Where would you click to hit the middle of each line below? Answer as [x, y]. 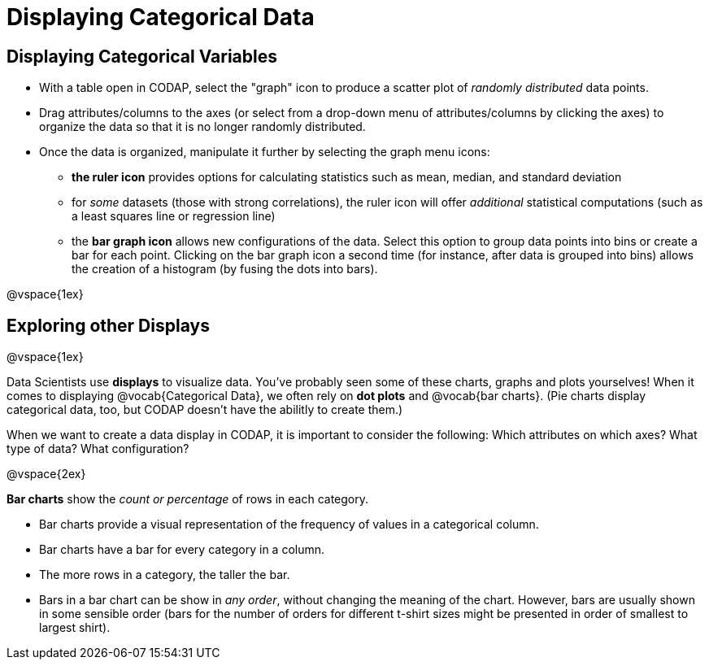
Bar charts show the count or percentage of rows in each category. [188, 499]
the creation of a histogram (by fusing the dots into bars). [225, 269]
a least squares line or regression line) [174, 216]
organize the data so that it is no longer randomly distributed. [202, 127]
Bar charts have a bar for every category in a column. [182, 550]
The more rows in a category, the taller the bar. [165, 575]
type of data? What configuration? [98, 449]
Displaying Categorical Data [161, 17]
